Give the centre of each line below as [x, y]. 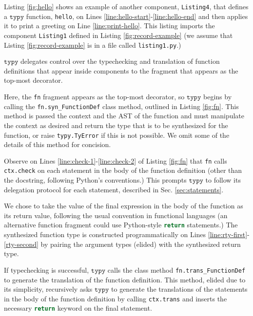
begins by [217, 96]
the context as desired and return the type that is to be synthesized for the [116, 125]
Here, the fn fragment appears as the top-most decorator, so [94, 96]
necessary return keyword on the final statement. [78, 308]
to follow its [223, 180]
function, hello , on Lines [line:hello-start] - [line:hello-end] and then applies [137, 16]
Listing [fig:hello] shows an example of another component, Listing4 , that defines [126, 6]
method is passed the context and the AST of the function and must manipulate [124, 116]
